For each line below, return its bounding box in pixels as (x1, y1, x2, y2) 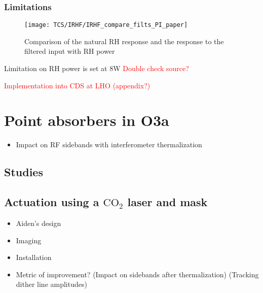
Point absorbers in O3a (4, 110, 169, 131)
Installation (16, 252, 52, 263)
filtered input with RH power (24, 46, 115, 56)
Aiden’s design (16, 217, 61, 228)
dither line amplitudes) (16, 279, 87, 289)
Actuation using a (4, 194, 99, 210)
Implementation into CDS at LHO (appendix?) (4, 80, 151, 90)
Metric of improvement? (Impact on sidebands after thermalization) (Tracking (16, 269, 259, 279)
